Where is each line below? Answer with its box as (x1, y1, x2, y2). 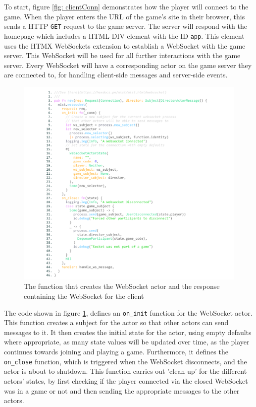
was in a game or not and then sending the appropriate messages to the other (4, 385, 240, 396)
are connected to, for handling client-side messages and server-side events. (4, 69, 228, 80)
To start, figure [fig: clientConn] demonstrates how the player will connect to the (4, 1, 249, 11)
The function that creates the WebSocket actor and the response (24, 281, 220, 291)
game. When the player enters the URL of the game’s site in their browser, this (4, 11, 245, 21)
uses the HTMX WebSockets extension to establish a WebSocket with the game (4, 40, 246, 51)
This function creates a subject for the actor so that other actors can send (4, 317, 229, 328)
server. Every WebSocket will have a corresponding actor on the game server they (4, 60, 252, 70)
